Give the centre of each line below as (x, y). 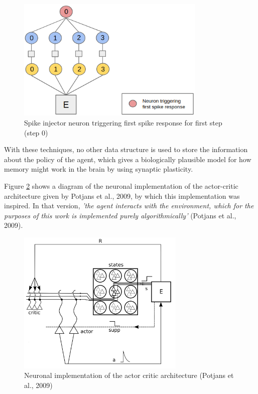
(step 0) (36, 132)
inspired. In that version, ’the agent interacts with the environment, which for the (129, 206)
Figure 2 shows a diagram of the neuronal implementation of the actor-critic (121, 185)
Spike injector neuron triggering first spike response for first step (123, 122)
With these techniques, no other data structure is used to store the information (126, 149)
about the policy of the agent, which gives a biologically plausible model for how (128, 159)
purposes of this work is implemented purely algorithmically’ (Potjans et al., (120, 215)
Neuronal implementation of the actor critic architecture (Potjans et (129, 375)
